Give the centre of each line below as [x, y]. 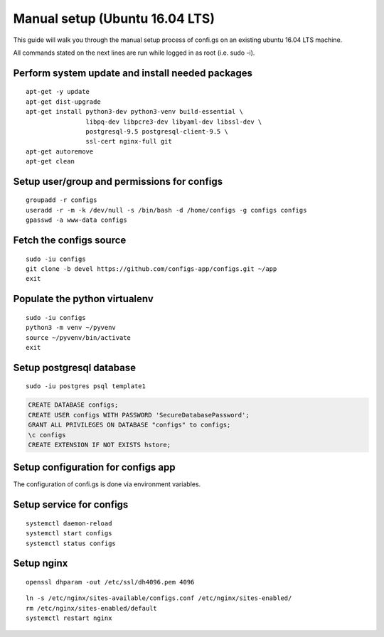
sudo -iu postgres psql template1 [86, 386]
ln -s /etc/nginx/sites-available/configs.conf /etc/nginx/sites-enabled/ [159, 598]
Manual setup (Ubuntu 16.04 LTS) [114, 18]
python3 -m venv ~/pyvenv [71, 328]
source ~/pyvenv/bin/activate [79, 337]
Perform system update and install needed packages [133, 73]
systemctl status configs [71, 543]
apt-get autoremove [60, 151]
